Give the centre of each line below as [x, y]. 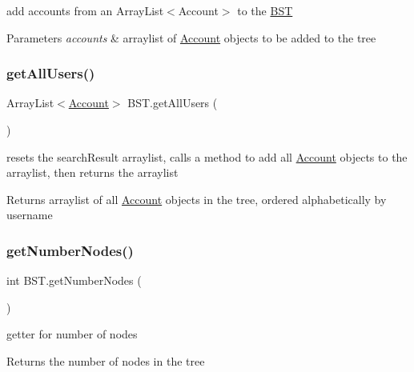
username [30, 215]
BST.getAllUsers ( [173, 103]
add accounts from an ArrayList [85, 10]
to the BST [265, 10]
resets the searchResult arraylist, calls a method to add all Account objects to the [207, 156]
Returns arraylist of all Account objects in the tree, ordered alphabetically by [197, 199]
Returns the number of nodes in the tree [106, 360]
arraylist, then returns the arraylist [92, 172]
